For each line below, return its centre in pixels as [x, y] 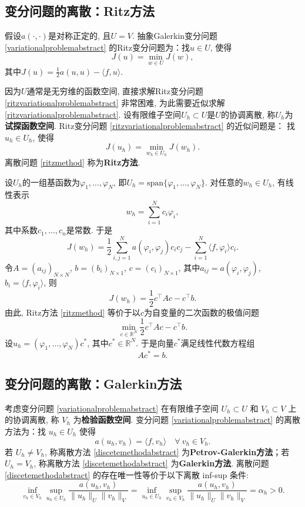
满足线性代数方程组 [218, 342]
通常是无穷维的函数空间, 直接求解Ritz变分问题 [115, 91]
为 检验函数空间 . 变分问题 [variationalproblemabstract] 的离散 [187, 420]
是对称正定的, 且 [79, 36]
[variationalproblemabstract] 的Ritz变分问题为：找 [98, 47]
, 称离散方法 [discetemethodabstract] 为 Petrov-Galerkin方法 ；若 [167, 451]
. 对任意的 [224, 182]
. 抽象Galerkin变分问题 [175, 36]
